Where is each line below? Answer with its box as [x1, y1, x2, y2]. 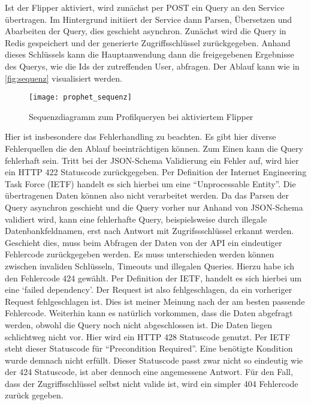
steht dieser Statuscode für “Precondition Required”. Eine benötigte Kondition [5, 342, 293, 355]
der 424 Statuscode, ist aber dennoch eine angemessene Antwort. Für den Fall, [5, 365, 293, 378]
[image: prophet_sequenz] [29, 93, 132, 102]
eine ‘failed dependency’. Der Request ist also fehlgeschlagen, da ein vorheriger [5, 283, 292, 296]
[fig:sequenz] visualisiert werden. [5, 71, 122, 84]
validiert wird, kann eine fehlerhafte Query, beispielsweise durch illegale [5, 212, 267, 225]
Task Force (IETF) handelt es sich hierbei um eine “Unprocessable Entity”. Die [5, 177, 296, 190]
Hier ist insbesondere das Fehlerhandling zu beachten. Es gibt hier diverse [5, 130, 276, 143]
